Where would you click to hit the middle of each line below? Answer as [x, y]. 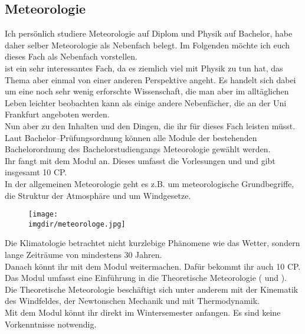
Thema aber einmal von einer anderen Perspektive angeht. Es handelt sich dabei [150, 79]
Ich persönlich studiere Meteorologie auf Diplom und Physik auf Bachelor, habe [149, 33]
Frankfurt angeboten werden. [57, 114]
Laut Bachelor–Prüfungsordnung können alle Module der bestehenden [131, 137]
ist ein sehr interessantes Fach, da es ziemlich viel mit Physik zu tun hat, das [144, 68]
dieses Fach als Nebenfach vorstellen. [71, 56]
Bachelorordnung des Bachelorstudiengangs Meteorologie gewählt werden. [138, 149]
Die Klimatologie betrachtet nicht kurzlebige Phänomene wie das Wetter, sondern [152, 243]
